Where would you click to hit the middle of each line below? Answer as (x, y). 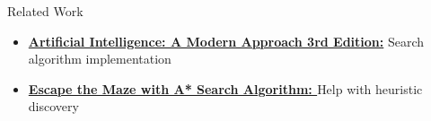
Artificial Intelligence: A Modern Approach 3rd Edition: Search (226, 41)
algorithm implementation (100, 59)
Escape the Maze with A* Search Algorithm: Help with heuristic (225, 88)
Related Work (45, 11)
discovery (53, 106)
